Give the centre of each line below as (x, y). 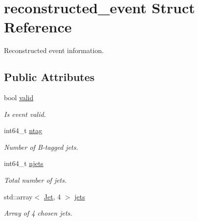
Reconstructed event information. (54, 50)
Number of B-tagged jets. (41, 147)
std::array (18, 196)
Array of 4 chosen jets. (38, 213)
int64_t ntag (23, 130)
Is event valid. (25, 114)
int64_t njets (24, 163)
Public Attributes (49, 77)
